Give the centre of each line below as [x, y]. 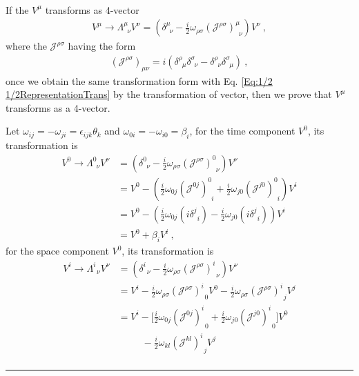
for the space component [57, 251]
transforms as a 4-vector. [58, 107]
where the [26, 46]
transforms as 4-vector [92, 9]
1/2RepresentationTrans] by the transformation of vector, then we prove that [169, 94]
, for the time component [242, 131]
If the [17, 9]
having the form [102, 46]
